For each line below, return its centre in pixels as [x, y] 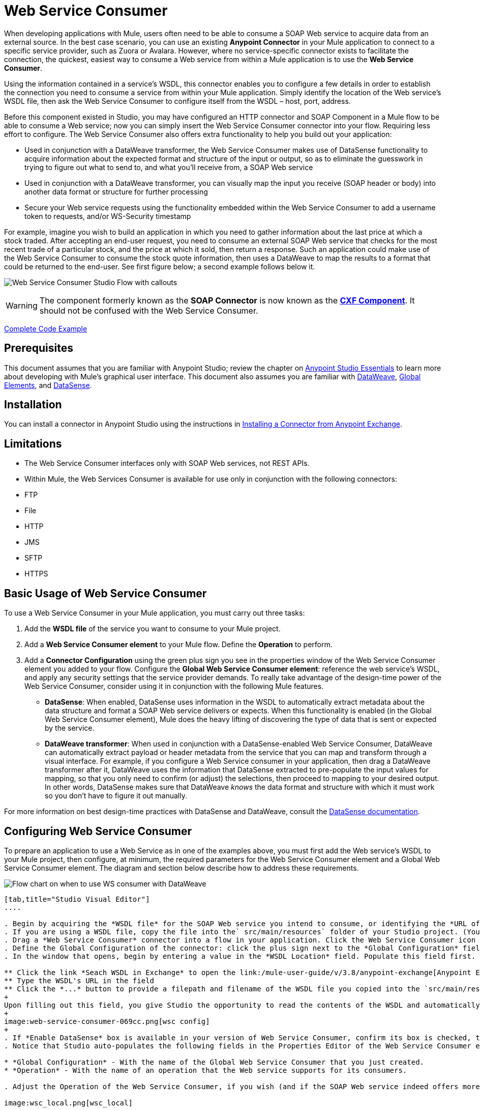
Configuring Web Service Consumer [98, 831]
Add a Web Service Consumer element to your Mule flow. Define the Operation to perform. [178, 645]
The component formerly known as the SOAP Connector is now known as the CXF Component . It [227, 300]
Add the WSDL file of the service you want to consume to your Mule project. [153, 629]
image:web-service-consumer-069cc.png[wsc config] [107, 1021]
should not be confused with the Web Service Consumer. [149, 310]
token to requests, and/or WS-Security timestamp [108, 216]
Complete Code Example [46, 328]
